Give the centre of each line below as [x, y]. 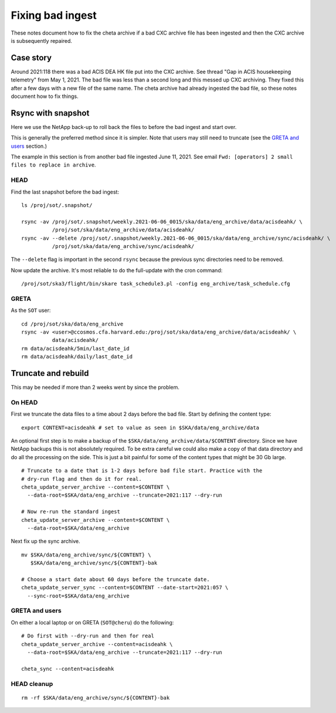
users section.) [29, 146]
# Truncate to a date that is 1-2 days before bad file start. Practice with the [142, 471]
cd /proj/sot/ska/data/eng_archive [72, 324]
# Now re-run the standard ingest [71, 512]
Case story [31, 58]
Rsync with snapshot [50, 113]
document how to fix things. [45, 96]
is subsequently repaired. [42, 40]
